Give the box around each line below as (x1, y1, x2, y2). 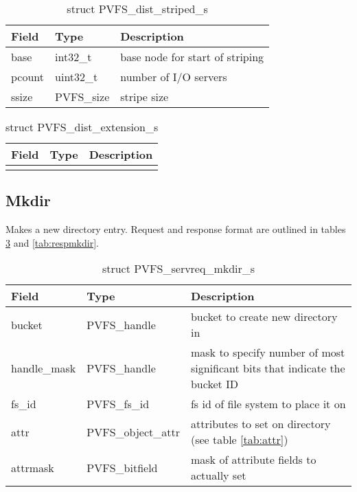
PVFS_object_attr (87, 423, 180, 440)
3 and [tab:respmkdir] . (5, 235, 99, 249)
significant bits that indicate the (190, 360, 345, 377)
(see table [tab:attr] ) (190, 432, 288, 448)
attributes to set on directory (190, 416, 331, 432)
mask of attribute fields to (190, 451, 316, 468)
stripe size (120, 89, 169, 104)
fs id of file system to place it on (190, 396, 346, 412)
